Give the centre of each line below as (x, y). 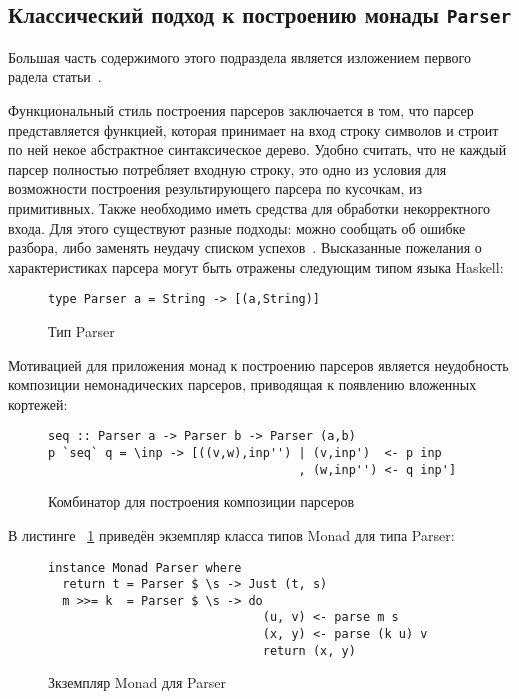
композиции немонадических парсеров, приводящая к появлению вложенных (242, 384)
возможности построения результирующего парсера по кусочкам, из (215, 188)
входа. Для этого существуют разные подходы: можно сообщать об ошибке (237, 227)
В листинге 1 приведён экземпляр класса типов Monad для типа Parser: (231, 534)
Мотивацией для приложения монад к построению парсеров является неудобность (258, 364)
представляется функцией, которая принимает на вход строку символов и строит (253, 129)
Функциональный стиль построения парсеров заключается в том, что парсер (241, 109)
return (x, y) (309, 650)
